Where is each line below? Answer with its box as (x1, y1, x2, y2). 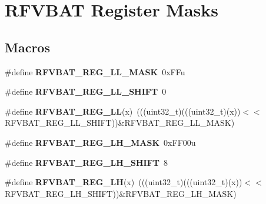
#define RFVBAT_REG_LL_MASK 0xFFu (5, 65, 185, 78)
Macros (5, 38, 50, 56)
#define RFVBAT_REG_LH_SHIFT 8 (5, 156, 168, 168)
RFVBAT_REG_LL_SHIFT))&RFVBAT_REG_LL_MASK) (5, 116, 235, 129)
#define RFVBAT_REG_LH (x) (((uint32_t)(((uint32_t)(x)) (5, 176, 242, 188)
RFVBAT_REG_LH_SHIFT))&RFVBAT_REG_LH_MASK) (5, 187, 237, 199)
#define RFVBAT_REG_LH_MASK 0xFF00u (5, 136, 196, 148)
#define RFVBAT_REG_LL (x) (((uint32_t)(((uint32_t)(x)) (5, 105, 241, 117)
